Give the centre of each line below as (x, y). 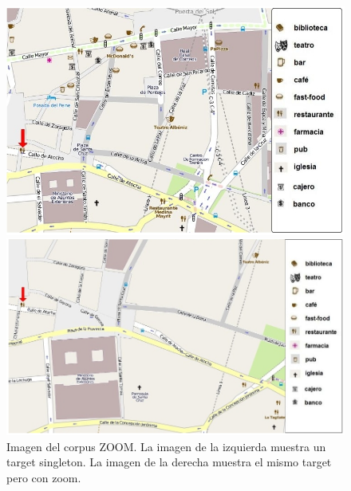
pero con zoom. (44, 477)
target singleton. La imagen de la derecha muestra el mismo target (169, 462)
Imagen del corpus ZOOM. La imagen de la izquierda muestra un (166, 446)
